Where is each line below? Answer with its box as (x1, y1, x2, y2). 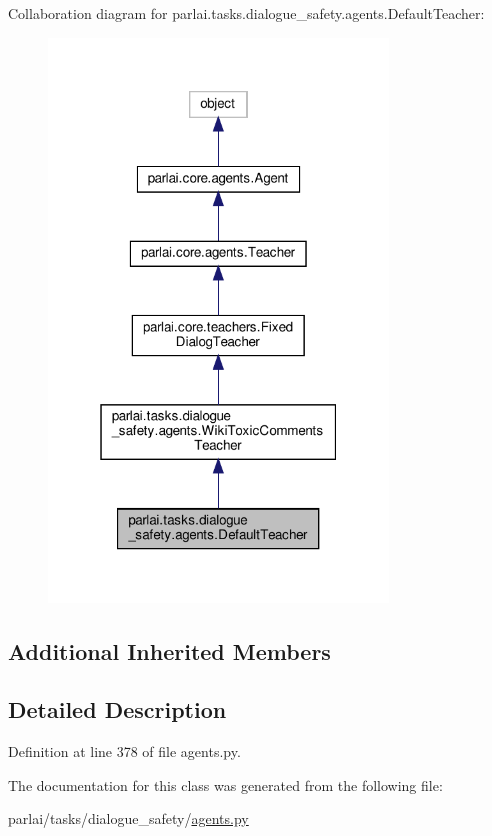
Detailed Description (8, 694, 227, 725)
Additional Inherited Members (8, 635, 331, 666)
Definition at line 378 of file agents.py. (8, 741, 241, 762)
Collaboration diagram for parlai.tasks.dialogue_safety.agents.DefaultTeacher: (8, 3, 485, 23)
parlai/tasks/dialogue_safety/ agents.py (8, 808, 249, 829)
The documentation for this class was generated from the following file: (8, 774, 443, 795)
